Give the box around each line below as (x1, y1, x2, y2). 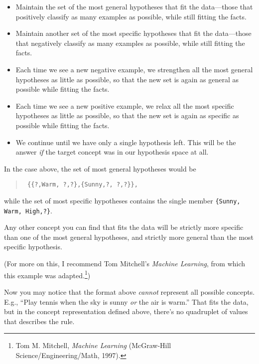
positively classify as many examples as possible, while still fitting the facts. (15, 11, 247, 21)
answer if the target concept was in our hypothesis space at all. (15, 147, 209, 157)
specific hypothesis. (4, 241, 62, 252)
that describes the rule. (4, 316, 75, 326)
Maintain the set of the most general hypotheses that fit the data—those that (15, 1, 253, 11)
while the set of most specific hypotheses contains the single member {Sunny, (4, 195, 241, 205)
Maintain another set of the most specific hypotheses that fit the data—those (15, 28, 252, 38)
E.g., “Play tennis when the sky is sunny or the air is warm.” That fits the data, (4, 296, 249, 307)
